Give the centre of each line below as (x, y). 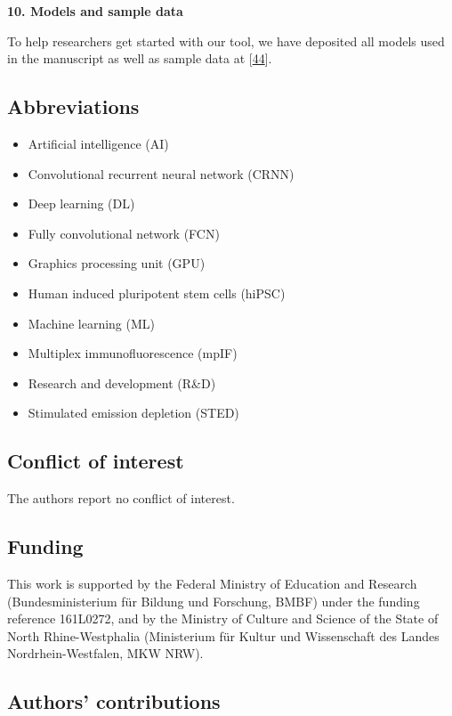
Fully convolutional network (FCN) (124, 233)
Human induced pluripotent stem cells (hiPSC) (157, 293)
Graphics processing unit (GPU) (117, 263)
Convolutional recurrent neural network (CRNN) (161, 173)
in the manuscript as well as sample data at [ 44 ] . (140, 58)
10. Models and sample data (95, 11)
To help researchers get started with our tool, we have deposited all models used (226, 41)
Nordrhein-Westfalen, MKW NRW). (105, 653)
